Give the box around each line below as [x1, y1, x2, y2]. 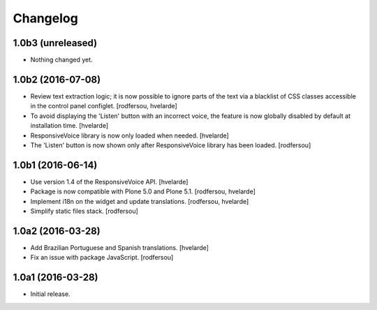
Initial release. [30, 290, 71, 298]
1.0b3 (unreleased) [13, 37, 98, 49]
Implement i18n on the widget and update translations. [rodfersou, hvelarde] [30, 197, 249, 205]
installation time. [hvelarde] [30, 121, 109, 130]
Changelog [13, 10, 78, 26]
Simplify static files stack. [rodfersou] [30, 207, 139, 215]
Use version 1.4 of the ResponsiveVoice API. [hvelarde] [30, 177, 188, 186]
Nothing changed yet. [30, 56, 94, 64]
